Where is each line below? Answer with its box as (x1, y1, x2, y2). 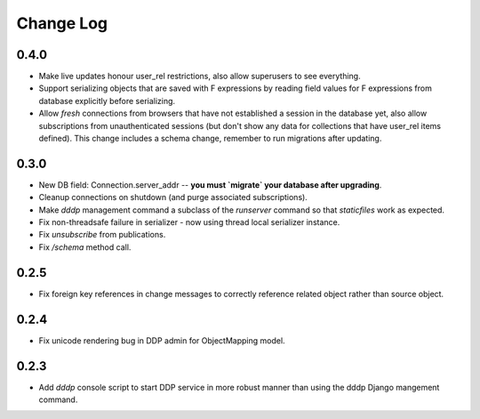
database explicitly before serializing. (38, 95, 176, 106)
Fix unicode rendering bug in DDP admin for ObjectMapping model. (38, 334, 285, 346)
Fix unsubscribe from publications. (38, 230, 166, 240)
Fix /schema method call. (38, 241, 132, 253)
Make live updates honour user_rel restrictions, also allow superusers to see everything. (38, 71, 361, 82)
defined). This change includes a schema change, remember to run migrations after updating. (38, 133, 382, 144)
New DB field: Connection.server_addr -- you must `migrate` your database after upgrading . (38, 179, 382, 190)
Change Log (16, 13, 108, 33)
